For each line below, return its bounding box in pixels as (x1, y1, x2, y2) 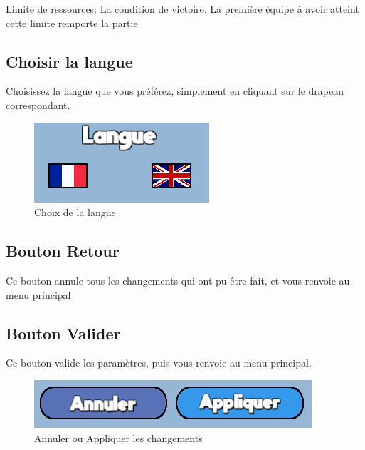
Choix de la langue (34, 205, 116, 220)
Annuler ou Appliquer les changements (34, 430, 203, 445)
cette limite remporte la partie (6, 15, 138, 30)
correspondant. (6, 97, 70, 112)
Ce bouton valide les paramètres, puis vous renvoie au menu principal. (6, 355, 312, 370)
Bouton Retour (6, 240, 120, 262)
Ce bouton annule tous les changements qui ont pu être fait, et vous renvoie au (6, 272, 350, 287)
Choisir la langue (6, 50, 133, 72)
